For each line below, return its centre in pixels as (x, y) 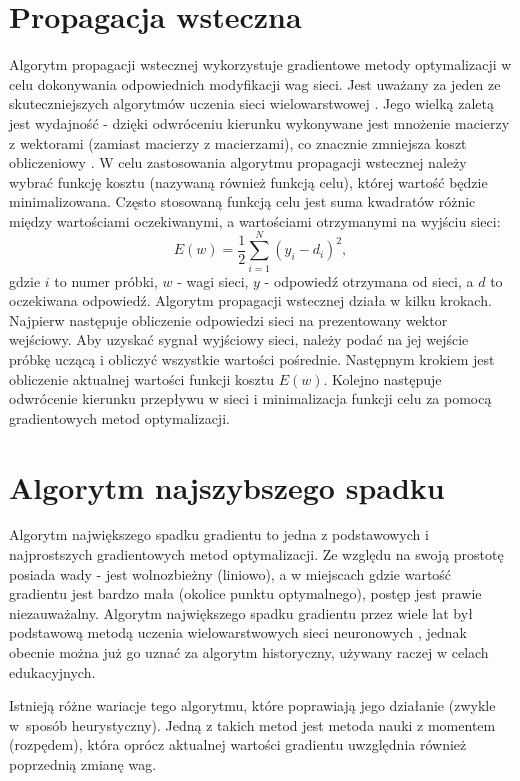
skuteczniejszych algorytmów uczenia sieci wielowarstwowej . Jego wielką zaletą (252, 103)
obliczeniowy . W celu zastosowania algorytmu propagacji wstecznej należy (238, 162)
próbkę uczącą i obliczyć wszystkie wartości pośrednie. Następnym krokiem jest (252, 358)
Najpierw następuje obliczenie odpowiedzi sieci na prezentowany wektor (228, 319)
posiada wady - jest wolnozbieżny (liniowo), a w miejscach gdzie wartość (230, 573)
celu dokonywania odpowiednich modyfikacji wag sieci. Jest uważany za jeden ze (255, 83)
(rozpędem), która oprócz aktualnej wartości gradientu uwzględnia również (238, 744)
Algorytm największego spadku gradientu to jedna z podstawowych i (219, 534)
